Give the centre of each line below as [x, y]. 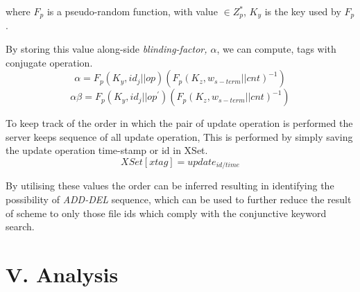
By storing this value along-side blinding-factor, [106, 49]
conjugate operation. [49, 62]
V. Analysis [62, 274]
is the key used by [303, 11]
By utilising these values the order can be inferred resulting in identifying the [170, 186]
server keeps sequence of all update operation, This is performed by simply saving [179, 136]
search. [20, 226]
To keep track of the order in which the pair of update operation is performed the [179, 123]
